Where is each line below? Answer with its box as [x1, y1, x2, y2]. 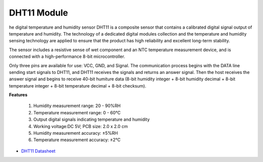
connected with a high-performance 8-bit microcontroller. [9, 54, 125, 59]
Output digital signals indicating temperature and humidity [33, 117, 150, 123]
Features [9, 92, 28, 98]
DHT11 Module [9, 7, 68, 18]
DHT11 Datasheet [21, 148, 56, 154]
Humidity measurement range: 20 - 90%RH [33, 103, 121, 109]
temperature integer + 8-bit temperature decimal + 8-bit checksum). [9, 83, 147, 89]
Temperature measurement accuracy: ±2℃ [33, 137, 121, 143]
